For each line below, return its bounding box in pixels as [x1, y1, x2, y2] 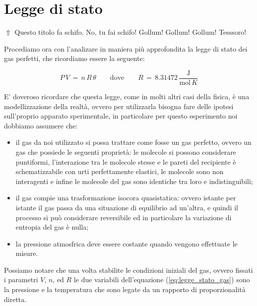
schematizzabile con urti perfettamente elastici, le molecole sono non [15, 166, 224, 177]
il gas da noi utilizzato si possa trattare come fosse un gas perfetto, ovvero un [15, 137, 252, 147]
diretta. [4, 294, 27, 304]
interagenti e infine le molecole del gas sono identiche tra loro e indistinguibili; [15, 176, 253, 186]
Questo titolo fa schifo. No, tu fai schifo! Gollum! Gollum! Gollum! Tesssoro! [14, 27, 247, 37]
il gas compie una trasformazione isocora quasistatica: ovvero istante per [15, 192, 236, 203]
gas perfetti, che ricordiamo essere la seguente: [4, 53, 145, 63]
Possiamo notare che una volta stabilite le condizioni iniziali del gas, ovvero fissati [4, 264, 253, 275]
